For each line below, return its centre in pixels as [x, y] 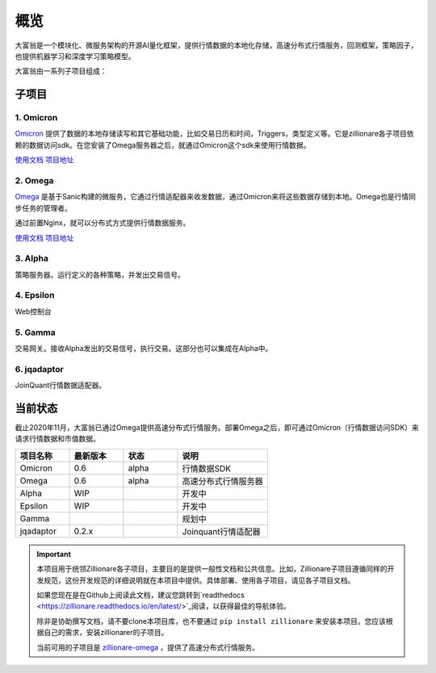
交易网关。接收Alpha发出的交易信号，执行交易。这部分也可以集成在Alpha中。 [144, 348]
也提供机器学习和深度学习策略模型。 [75, 56]
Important [54, 554]
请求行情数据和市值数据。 [57, 439]
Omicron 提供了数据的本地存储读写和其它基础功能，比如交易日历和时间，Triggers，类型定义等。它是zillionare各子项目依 [215, 134]
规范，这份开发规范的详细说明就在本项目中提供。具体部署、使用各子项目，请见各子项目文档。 [199, 580]
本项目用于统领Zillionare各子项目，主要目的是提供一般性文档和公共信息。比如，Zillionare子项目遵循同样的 [212, 569]
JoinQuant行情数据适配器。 [61, 385]
